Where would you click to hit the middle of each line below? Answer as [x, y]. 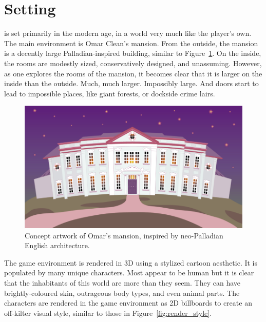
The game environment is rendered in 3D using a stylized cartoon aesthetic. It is [131, 262]
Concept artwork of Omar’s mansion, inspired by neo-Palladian [124, 235]
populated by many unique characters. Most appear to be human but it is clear [129, 273]
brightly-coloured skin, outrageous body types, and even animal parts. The [122, 293]
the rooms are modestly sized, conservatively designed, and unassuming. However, [133, 63]
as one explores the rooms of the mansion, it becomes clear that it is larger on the [133, 73]
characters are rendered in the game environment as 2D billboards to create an [128, 303]
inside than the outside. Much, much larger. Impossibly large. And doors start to [131, 83]
